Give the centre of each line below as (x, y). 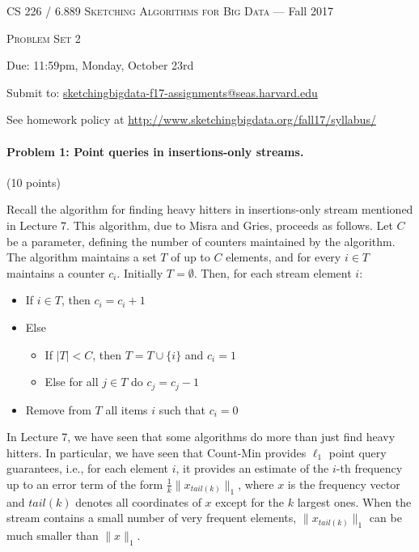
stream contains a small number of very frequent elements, (152, 518)
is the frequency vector (344, 484)
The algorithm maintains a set (82, 257)
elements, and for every (284, 257)
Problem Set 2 (44, 38)
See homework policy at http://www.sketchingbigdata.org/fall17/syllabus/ (191, 119)
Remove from (58, 409)
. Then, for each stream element (273, 272)
